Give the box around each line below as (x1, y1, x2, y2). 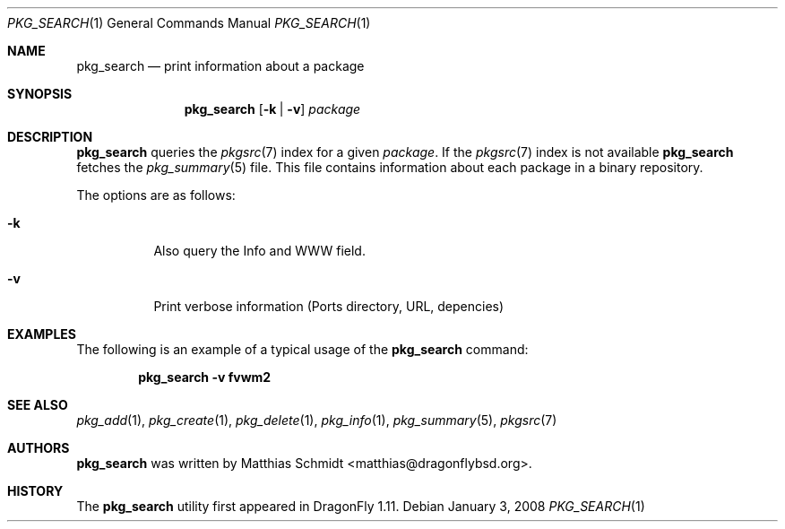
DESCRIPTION (7, 129, 93, 144)
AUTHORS (7, 440, 70, 455)
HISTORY (7, 483, 64, 499)
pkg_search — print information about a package (76, 58, 365, 74)
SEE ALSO (7, 397, 68, 412)
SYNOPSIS (7, 86, 73, 101)
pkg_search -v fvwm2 (138, 369, 272, 385)
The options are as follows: (76, 187, 236, 203)
